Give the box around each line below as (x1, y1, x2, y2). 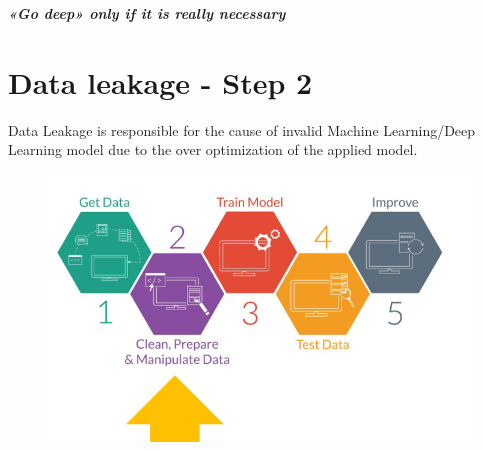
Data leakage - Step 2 (8, 61, 313, 102)
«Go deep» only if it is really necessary (8, 3, 286, 23)
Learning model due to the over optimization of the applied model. (8, 139, 418, 160)
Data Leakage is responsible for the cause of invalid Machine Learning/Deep (8, 119, 476, 140)
